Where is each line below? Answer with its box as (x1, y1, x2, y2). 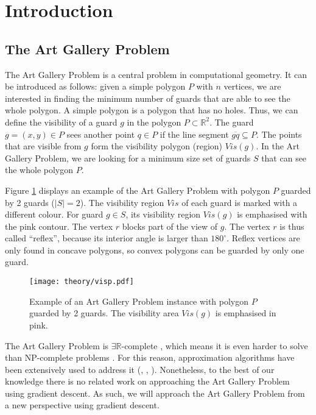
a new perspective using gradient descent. (5, 399, 160, 411)
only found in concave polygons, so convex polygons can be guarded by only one (5, 243, 304, 256)
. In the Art (256, 140, 300, 152)
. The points (256, 127, 302, 140)
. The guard (209, 115, 254, 128)
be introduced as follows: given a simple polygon (5, 80, 186, 93)
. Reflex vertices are (226, 232, 300, 244)
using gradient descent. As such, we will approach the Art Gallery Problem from (5, 386, 305, 399)
